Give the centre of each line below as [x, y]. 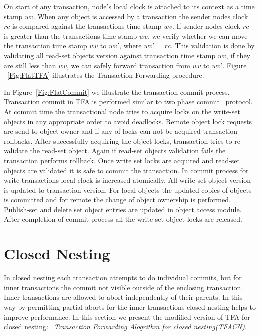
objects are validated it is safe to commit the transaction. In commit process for [126, 170]
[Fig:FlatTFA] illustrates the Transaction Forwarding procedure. [106, 75]
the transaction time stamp [46, 46]
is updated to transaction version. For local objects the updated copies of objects [128, 189]
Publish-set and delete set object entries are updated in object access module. [123, 209]
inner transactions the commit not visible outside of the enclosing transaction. [124, 287]
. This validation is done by [213, 46]
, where [131, 46]
